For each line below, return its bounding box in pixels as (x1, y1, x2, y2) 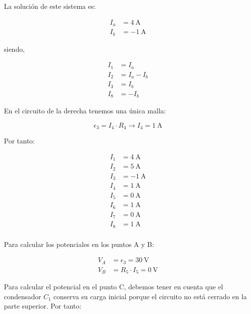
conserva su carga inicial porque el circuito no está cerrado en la (53, 291, 247, 301)
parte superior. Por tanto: (4, 301, 82, 311)
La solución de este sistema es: (4, 1, 96, 11)
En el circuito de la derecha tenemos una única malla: (4, 105, 166, 116)
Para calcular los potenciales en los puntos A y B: (4, 239, 154, 249)
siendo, (4, 43, 25, 54)
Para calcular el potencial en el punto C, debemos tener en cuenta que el (4, 281, 223, 292)
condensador (4, 291, 41, 301)
